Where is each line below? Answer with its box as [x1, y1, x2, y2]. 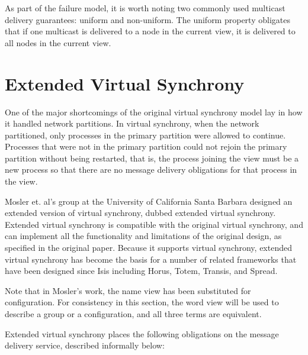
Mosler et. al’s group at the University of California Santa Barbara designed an [5, 195, 293, 207]
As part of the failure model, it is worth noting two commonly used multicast [5, 2, 285, 14]
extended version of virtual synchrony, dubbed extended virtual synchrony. [5, 206, 276, 219]
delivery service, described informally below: [5, 339, 165, 351]
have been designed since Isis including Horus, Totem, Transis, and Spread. [5, 264, 278, 277]
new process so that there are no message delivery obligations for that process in [5, 163, 297, 176]
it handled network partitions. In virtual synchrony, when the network [5, 117, 259, 130]
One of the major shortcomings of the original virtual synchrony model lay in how [5, 105, 303, 118]
